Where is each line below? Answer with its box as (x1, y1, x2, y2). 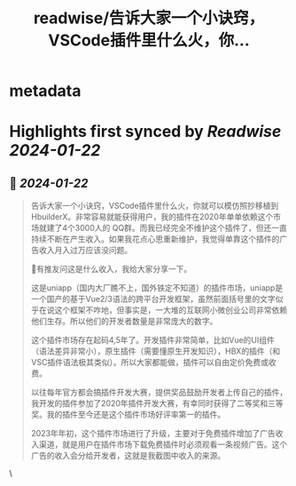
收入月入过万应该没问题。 (38, 245, 133, 256)
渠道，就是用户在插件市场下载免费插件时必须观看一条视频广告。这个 (38, 439, 288, 450)
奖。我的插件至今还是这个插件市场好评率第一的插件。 (30, 410, 226, 420)
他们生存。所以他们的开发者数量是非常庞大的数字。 (30, 316, 218, 327)
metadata (9, 81, 82, 101)
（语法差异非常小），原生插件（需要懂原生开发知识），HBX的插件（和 (30, 346, 281, 356)
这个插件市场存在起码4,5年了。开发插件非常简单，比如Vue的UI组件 (30, 335, 275, 346)
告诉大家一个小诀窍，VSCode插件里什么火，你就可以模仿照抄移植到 (30, 201, 279, 211)
